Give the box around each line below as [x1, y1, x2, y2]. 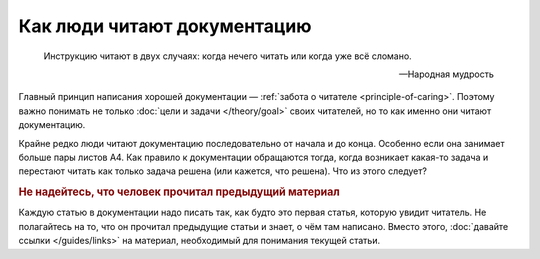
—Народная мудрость [398, 68, 494, 80]
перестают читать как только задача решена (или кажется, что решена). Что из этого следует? [18, 165, 427, 177]
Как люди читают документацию [18, 15, 312, 37]
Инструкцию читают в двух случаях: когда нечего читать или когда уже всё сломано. [43, 50, 412, 62]
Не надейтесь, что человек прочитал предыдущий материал [18, 185, 340, 199]
